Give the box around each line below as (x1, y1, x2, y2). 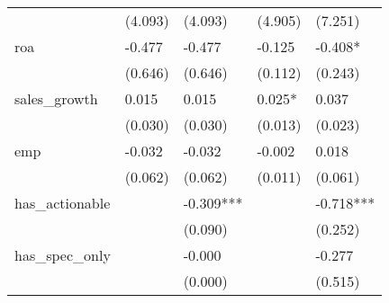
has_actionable (14, 192, 111, 213)
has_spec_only (14, 245, 111, 265)
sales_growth (14, 88, 98, 109)
